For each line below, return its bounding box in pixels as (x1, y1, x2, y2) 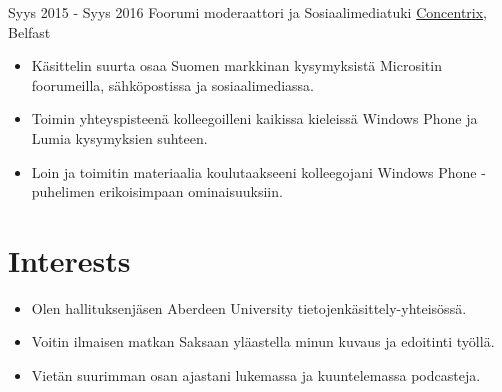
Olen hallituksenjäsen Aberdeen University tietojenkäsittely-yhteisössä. (31, 297, 467, 318)
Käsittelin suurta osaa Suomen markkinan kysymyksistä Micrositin (31, 55, 442, 76)
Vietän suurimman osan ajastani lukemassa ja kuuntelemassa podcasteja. (31, 365, 481, 386)
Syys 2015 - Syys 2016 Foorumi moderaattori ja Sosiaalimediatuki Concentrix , (8, 2, 488, 22)
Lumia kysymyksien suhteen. (31, 127, 208, 148)
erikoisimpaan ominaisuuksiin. (99, 181, 283, 202)
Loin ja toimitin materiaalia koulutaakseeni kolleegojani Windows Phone (31, 161, 477, 182)
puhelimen (31, 181, 95, 202)
